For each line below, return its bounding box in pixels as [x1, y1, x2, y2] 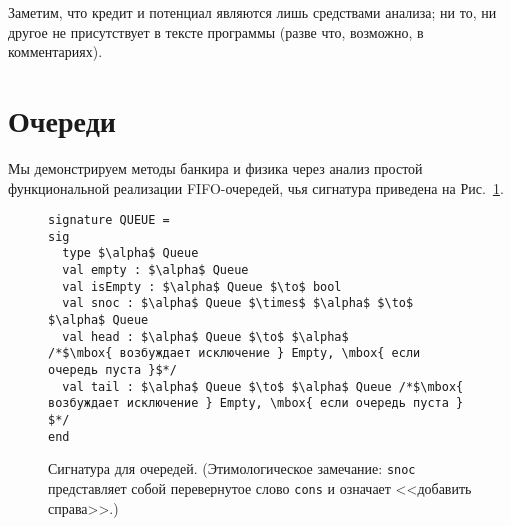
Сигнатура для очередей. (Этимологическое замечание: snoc [48, 458, 416, 479]
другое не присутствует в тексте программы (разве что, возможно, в [8, 21, 424, 42]
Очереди [8, 99, 116, 140]
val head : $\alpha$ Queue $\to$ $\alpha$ [62, 329, 349, 344]
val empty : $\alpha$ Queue [62, 263, 249, 278]
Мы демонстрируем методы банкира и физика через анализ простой [8, 157, 423, 178]
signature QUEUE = [48, 213, 170, 228]
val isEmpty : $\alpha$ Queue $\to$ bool [62, 279, 342, 294]
